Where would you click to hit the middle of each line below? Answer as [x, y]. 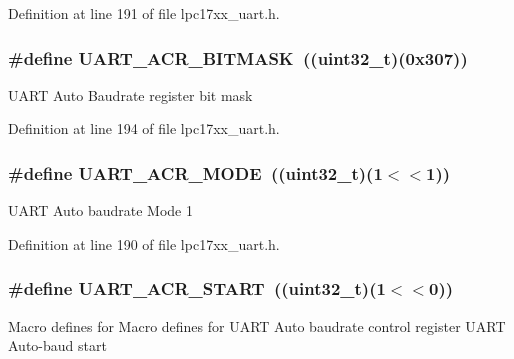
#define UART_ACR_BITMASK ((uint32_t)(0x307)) [238, 57]
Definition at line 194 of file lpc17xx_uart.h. [144, 128]
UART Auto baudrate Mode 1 [100, 210]
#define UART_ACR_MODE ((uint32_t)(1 [195, 172]
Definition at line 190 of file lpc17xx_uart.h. [144, 243]
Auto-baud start [57, 345]
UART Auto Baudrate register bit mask [130, 94]
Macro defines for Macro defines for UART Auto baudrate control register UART [257, 325]
